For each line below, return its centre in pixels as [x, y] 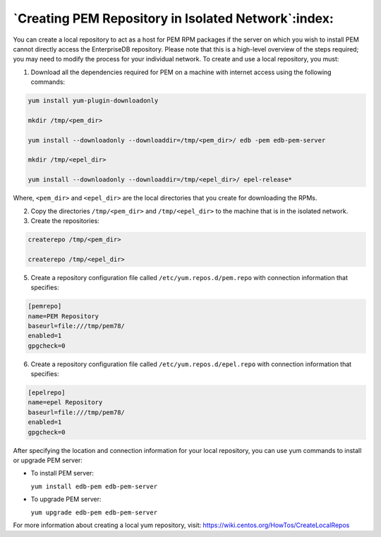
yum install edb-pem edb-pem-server [94, 486]
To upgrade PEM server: [66, 499]
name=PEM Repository [63, 316]
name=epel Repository [65, 403]
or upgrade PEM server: [48, 460]
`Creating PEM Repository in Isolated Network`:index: [174, 18]
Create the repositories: [65, 221]
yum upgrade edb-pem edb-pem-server [94, 512]
